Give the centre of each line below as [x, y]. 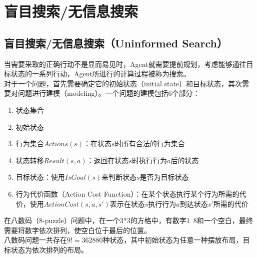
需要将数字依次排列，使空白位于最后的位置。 [77, 230]
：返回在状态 [108, 160]
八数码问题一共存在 [35, 240]
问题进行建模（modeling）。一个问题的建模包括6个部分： [109, 93]
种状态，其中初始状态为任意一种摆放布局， [173, 240]
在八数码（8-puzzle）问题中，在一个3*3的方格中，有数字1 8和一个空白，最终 [128, 220]
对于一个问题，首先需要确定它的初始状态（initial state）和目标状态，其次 [123, 83]
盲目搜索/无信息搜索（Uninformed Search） [116, 43]
